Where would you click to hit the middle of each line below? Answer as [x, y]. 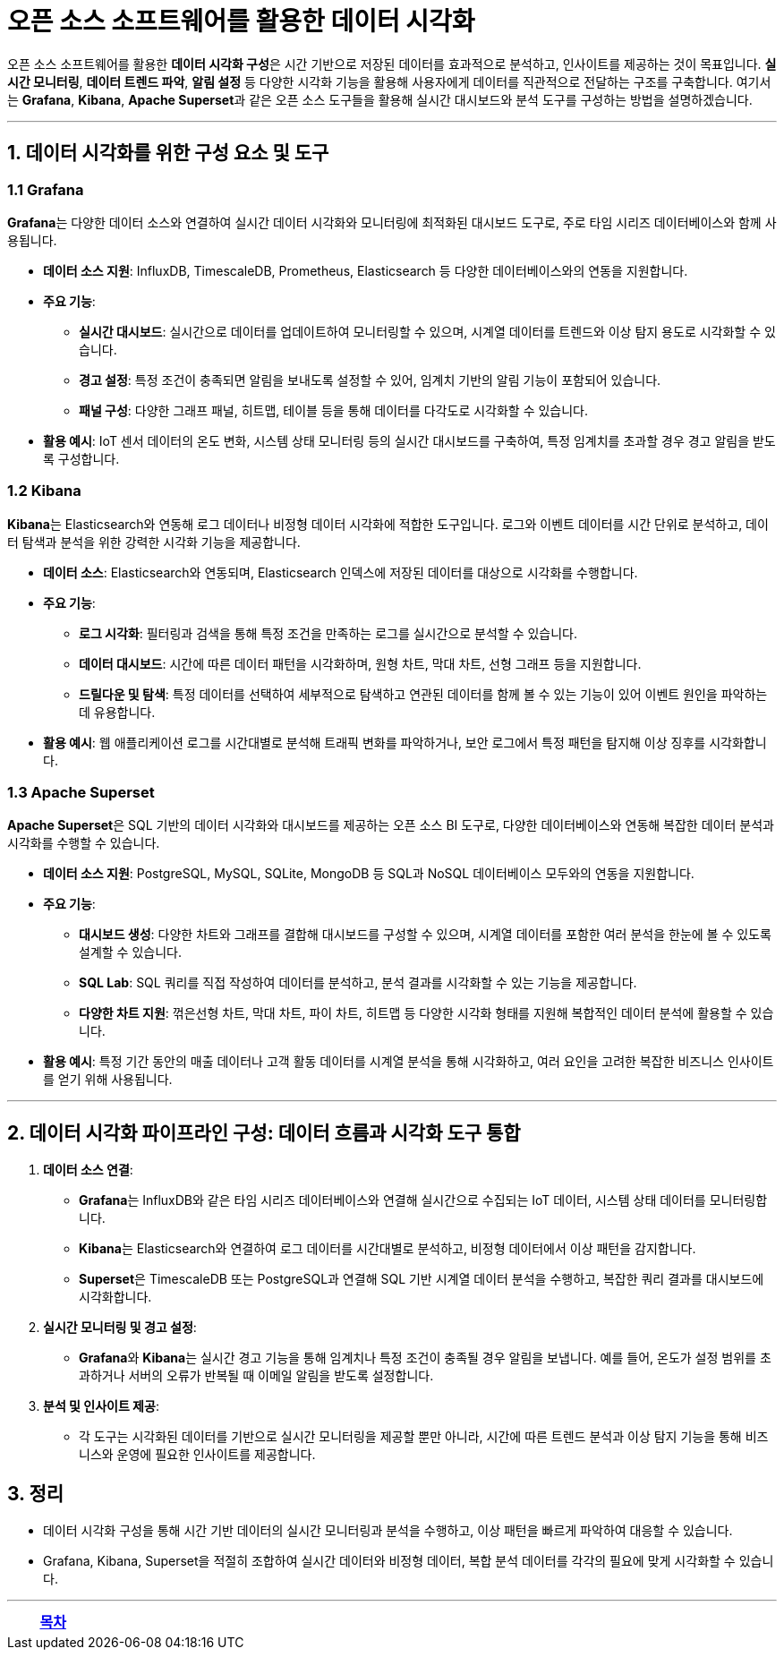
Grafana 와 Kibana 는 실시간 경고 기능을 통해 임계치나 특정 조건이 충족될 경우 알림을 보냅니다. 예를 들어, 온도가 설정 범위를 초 [425, 1358]
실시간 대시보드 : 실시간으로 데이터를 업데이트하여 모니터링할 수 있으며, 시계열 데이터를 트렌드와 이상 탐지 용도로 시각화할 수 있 [427, 331]
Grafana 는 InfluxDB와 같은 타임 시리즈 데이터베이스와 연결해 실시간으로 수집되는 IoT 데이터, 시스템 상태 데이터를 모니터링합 [423, 1200]
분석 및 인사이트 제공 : [101, 1406]
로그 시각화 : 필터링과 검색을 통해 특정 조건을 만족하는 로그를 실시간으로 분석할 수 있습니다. [328, 633]
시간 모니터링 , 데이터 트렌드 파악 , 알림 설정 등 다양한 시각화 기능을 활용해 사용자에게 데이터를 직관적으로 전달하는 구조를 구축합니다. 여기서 [389, 81]
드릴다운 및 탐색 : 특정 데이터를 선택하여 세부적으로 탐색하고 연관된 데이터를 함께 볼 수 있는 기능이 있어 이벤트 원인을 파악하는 [423, 694]
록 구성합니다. [81, 458]
